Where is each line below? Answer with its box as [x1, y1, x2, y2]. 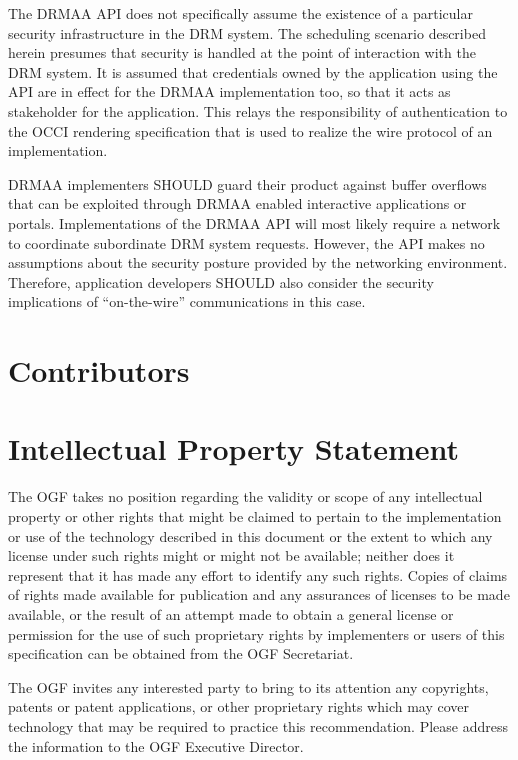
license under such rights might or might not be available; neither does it [8, 545, 455, 566]
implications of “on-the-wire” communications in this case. [8, 291, 366, 312]
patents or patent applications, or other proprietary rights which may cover [8, 696, 470, 717]
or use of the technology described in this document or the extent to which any [8, 525, 493, 546]
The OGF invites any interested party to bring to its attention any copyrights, [8, 676, 489, 697]
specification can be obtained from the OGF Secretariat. [8, 643, 354, 664]
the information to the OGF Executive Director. [8, 735, 304, 756]
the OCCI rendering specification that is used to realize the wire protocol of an [8, 120, 493, 141]
